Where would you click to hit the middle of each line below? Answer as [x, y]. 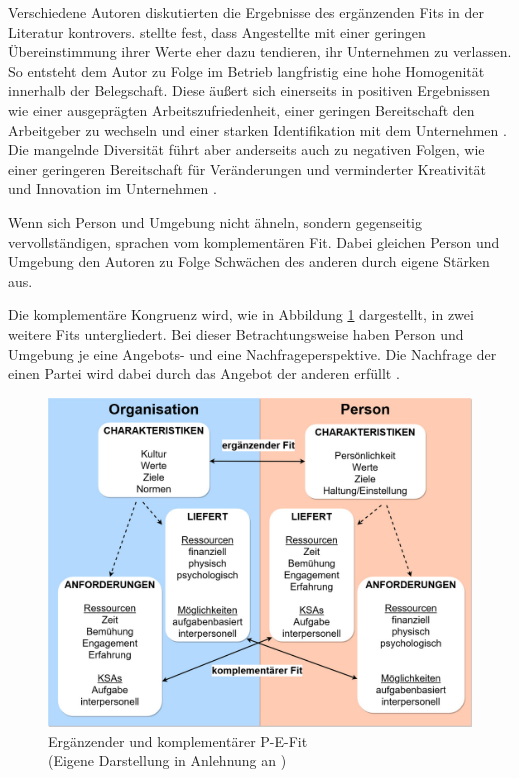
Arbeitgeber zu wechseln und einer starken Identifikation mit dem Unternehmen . [257, 129]
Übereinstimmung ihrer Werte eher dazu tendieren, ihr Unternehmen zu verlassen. [260, 51]
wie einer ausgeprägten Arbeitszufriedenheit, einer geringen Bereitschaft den [241, 109]
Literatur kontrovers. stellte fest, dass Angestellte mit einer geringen [217, 31]
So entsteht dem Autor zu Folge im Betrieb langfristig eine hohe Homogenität [246, 70]
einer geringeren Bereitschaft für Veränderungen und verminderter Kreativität [247, 168]
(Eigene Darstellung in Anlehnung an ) [167, 760]
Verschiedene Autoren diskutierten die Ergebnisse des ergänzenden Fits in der [246, 12]
